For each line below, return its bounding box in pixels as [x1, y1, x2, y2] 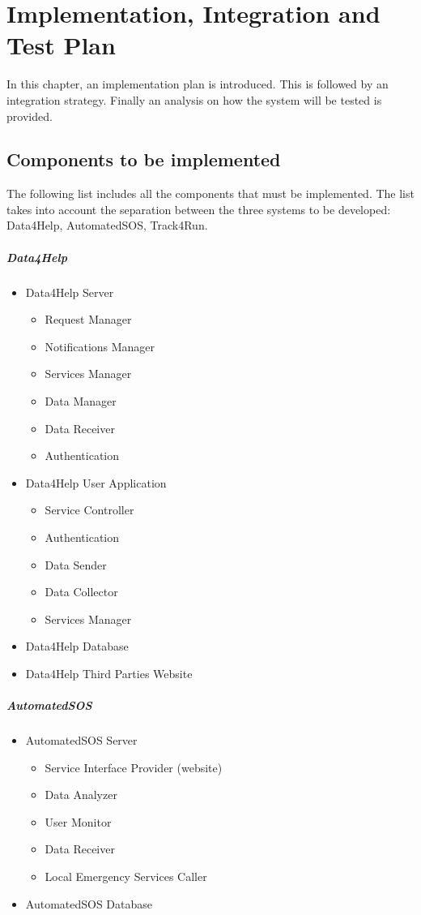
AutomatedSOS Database [25, 895, 153, 912]
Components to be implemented [6, 147, 281, 172]
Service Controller [45, 501, 134, 518]
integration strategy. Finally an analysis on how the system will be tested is [6, 91, 382, 108]
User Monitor [45, 813, 112, 830]
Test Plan [6, 28, 116, 62]
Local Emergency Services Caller [45, 868, 207, 885]
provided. [6, 107, 53, 124]
